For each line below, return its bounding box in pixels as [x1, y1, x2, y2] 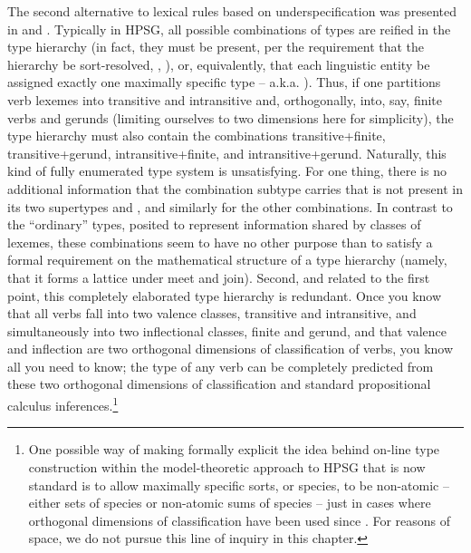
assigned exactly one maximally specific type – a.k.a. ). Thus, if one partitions [7, 73, 441, 92]
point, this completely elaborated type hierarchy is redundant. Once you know [7, 286, 442, 305]
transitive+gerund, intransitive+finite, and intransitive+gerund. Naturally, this [7, 143, 447, 162]
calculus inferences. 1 [7, 393, 119, 414]
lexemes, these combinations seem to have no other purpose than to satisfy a [7, 232, 433, 251]
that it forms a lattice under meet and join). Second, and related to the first [7, 267, 430, 286]
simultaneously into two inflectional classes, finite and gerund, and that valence [7, 321, 447, 340]
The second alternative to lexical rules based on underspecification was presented [7, 2, 457, 20]
